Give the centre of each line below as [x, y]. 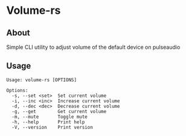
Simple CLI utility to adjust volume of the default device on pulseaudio [93, 47]
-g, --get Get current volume [59, 111]
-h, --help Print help [48, 122]
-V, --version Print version [53, 127]
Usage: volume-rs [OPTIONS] [42, 80]
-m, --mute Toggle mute [50, 117]
